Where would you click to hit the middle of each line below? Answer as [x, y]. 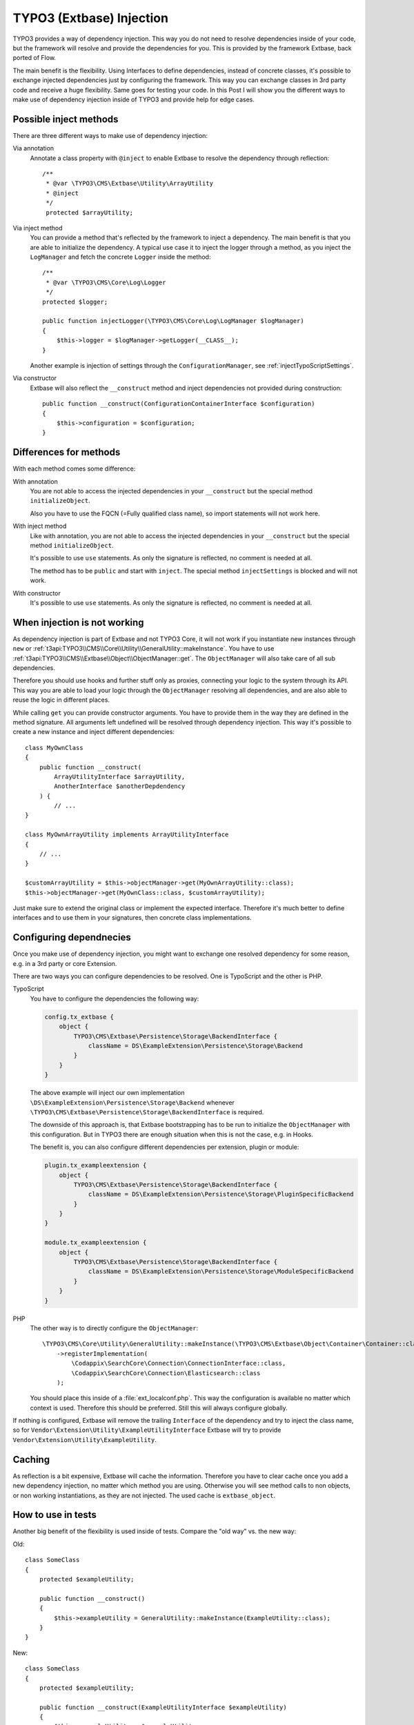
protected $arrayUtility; [90, 213]
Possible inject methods [66, 119]
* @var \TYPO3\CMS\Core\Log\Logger [106, 282]
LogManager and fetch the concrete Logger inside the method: [120, 257]
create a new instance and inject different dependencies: [94, 732]
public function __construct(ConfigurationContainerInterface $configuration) [179, 404]
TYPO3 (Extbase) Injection [91, 18]
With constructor [37, 593]
